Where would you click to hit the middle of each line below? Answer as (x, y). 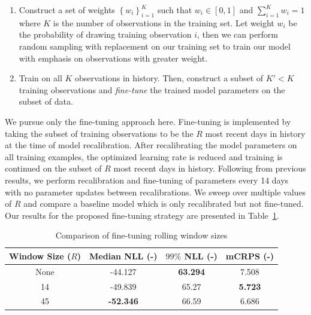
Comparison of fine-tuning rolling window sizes (141, 235)
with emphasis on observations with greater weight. (113, 58)
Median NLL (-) (123, 256)
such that (175, 10)
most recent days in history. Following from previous (210, 168)
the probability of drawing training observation (105, 34)
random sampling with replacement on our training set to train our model (155, 46)
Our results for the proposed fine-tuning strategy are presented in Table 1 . (142, 215)
